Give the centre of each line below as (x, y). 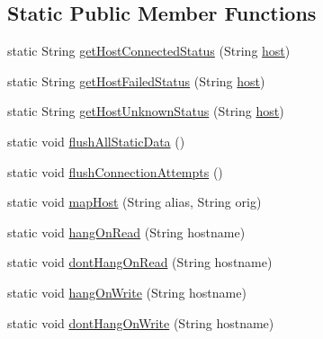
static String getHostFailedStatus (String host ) (136, 80)
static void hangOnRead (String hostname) (126, 232)
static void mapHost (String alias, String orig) (135, 202)
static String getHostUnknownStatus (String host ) (146, 111)
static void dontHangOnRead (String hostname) (140, 262)
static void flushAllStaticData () (96, 141)
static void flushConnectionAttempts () (115, 171)
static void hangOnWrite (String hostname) (127, 292)
